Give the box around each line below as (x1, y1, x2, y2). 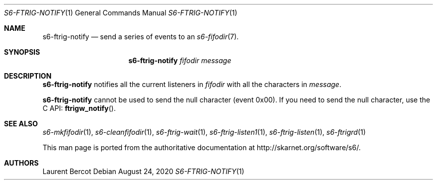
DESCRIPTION (4, 72, 52, 80)
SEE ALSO (4, 119, 38, 128)
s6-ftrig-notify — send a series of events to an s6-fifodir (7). (42, 32, 239, 41)
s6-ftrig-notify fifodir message (128, 56, 231, 65)
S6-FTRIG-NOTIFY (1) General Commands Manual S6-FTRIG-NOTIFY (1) (4, 8, 237, 17)
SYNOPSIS (4, 48, 40, 56)
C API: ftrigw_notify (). (42, 104, 116, 112)
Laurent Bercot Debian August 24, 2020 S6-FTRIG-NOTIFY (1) (42, 167, 244, 176)
